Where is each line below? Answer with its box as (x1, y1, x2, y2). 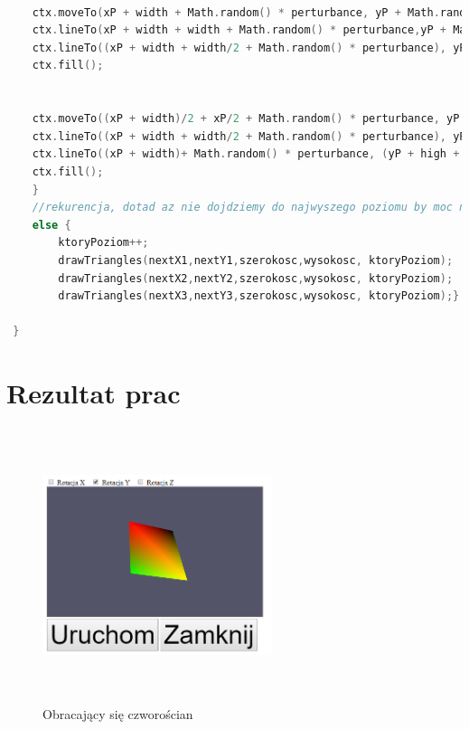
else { (32, 218, 71, 232)
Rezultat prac (6, 374, 181, 412)
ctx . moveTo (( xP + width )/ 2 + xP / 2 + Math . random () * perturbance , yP (32, 112, 460, 126)
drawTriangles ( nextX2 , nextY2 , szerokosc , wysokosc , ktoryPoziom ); (58, 271, 454, 285)
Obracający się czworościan (42, 704, 193, 723)
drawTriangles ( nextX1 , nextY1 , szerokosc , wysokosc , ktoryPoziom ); (58, 253, 454, 267)
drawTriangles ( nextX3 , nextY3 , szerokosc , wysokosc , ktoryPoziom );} (58, 289, 460, 303)
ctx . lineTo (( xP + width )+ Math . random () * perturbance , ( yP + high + (32, 147, 460, 161)
